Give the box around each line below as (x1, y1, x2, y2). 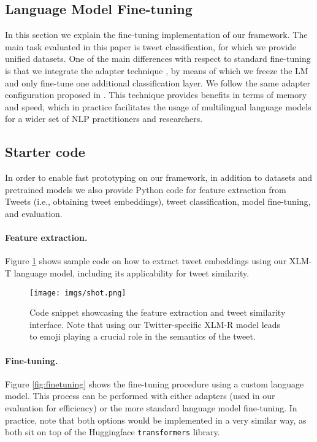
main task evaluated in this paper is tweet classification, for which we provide (5, 40, 296, 53)
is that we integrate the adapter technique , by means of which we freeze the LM (5, 64, 308, 77)
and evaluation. (5, 207, 63, 219)
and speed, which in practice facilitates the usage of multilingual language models (5, 100, 311, 113)
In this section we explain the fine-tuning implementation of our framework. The (5, 28, 308, 41)
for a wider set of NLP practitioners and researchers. (5, 112, 203, 125)
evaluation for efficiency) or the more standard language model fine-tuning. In (5, 401, 297, 414)
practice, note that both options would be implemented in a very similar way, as (5, 413, 307, 426)
